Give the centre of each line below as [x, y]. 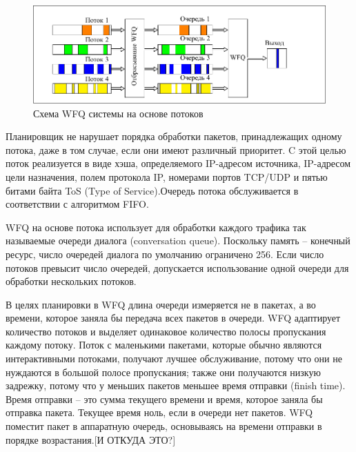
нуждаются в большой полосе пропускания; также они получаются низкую [163, 372]
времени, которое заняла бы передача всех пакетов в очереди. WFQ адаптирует [173, 318]
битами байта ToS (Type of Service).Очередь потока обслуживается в [152, 190]
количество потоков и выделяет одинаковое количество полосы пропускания [166, 331]
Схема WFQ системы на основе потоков [118, 113]
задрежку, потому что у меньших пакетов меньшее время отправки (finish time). [176, 385]
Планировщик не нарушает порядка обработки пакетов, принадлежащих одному [174, 136]
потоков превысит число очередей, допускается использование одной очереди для [177, 267]
